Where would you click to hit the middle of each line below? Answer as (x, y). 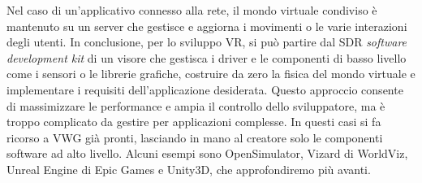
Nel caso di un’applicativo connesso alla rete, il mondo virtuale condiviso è (192, 10)
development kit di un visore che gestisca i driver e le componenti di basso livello (207, 57)
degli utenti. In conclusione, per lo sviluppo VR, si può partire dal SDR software (207, 42)
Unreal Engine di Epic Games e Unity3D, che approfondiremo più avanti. (189, 169)
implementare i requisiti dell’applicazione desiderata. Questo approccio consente (205, 89)
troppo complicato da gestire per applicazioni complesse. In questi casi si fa (194, 122)
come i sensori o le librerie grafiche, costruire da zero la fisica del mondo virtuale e (211, 74)
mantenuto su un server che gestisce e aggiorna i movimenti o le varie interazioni (207, 26)
